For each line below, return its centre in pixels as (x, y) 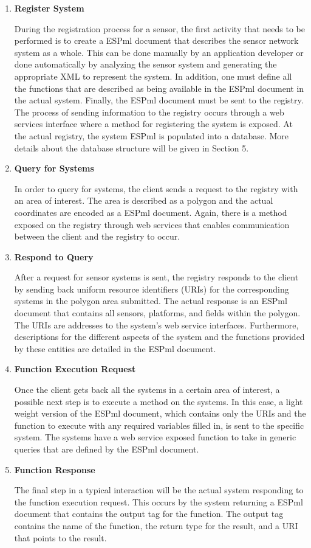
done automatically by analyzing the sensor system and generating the (145, 64)
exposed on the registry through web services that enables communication (152, 224)
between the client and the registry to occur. (97, 236)
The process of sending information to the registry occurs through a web (149, 112)
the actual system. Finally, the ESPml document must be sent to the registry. (159, 100)
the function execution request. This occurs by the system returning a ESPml (159, 501)
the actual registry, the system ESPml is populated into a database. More (152, 135)
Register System (49, 8)
